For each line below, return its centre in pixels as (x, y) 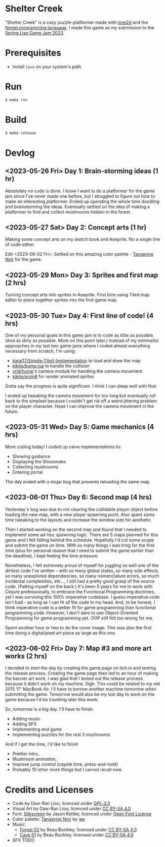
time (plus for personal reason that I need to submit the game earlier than (80, 550)
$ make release (21, 133)
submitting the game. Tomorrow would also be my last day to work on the (80, 694)
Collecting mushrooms (35, 467)
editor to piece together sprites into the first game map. (62, 300)
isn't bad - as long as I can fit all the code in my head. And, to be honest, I (80, 602)
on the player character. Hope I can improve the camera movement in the (80, 406)
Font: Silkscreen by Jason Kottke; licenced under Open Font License (82, 814)
